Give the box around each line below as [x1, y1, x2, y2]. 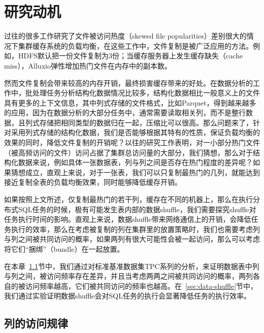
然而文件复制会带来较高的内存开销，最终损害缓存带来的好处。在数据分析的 [4, 77, 253, 88]
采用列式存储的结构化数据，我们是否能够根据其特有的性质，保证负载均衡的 [11, 127, 260, 138]
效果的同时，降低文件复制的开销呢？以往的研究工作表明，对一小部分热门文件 [4, 137, 260, 148]
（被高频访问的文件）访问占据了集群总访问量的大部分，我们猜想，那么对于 [4, 147, 253, 157]
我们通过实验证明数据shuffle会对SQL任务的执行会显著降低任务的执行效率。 [4, 290, 251, 301]
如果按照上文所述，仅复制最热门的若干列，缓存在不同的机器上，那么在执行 [4, 194, 253, 205]
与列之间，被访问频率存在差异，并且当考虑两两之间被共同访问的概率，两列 [4, 271, 253, 281]
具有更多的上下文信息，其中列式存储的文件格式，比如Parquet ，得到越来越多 [4, 97, 256, 108]
